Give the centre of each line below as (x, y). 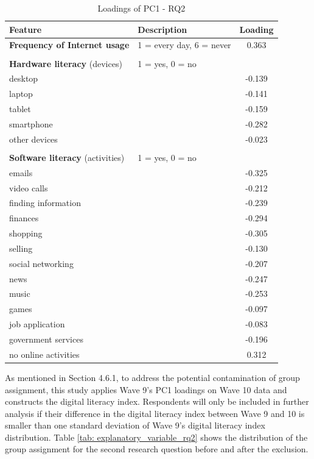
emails (21, 172)
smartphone (31, 123)
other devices (33, 139)
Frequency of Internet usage (69, 45)
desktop (24, 78)
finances (24, 218)
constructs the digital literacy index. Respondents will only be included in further (157, 401)
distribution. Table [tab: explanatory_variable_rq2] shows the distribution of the (156, 437)
